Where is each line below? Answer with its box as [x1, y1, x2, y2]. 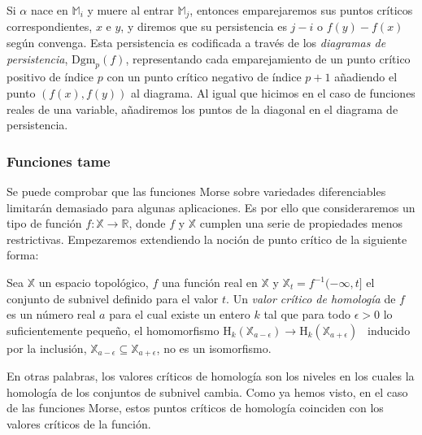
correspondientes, [7, 18, 93, 35]
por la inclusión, [7, 339, 87, 356]
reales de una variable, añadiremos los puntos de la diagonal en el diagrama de [7, 100, 398, 117]
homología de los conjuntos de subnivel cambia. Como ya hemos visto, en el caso [7, 383, 408, 400]
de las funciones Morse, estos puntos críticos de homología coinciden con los [7, 399, 384, 416]
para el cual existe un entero [109, 306, 250, 323]
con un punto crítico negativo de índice [107, 68, 302, 85]
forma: [7, 246, 39, 263]
